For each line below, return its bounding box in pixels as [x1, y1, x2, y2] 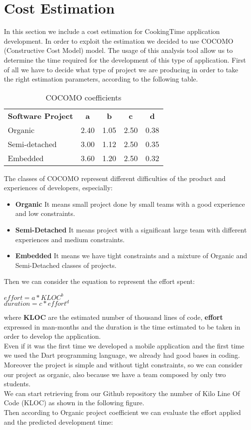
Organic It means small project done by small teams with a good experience [15, 198, 245, 209]
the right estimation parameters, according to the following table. [4, 74, 198, 84]
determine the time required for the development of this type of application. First [4, 54, 246, 65]
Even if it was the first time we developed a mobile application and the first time [4, 340, 244, 350]
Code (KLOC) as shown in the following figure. [4, 397, 144, 408]
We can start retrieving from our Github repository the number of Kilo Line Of [4, 388, 240, 398]
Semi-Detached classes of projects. [15, 260, 117, 270]
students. [4, 379, 31, 389]
